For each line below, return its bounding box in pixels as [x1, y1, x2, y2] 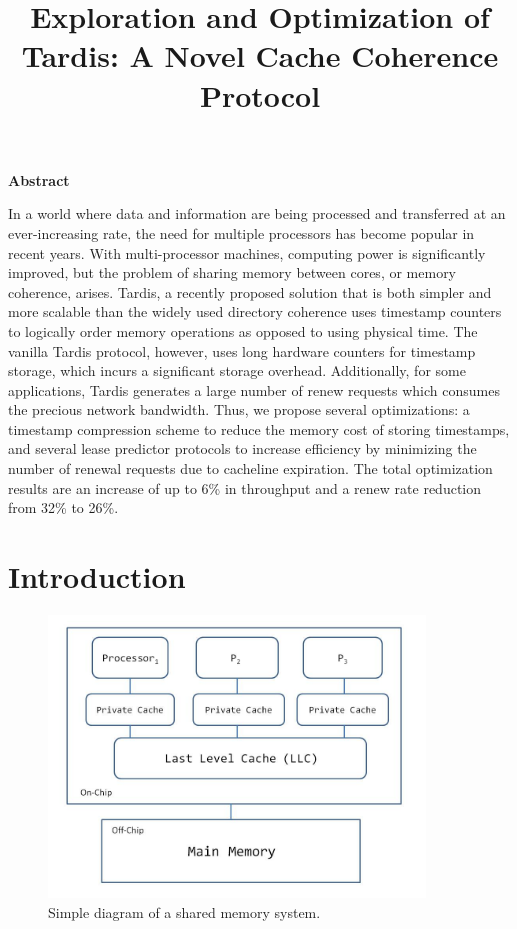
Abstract [8, 169, 70, 190]
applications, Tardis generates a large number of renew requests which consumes [8, 379, 500, 400]
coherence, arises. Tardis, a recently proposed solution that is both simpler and [8, 281, 492, 302]
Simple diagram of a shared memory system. [48, 902, 321, 923]
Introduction [8, 556, 186, 597]
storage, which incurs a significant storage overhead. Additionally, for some [8, 360, 466, 381]
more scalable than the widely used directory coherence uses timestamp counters [8, 301, 502, 322]
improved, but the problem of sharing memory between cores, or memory [8, 262, 457, 283]
